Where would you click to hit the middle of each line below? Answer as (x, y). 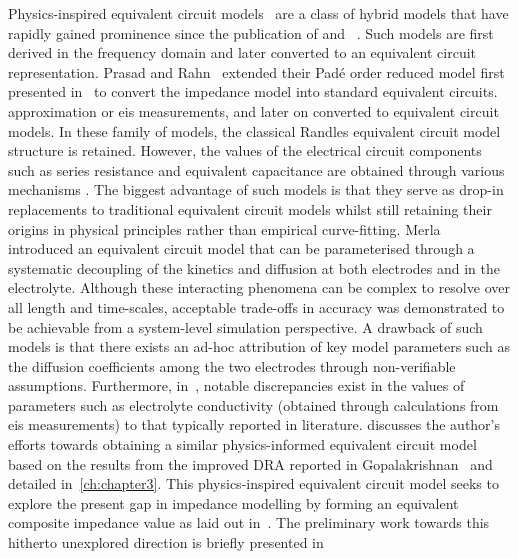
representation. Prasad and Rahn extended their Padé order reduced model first (256, 71)
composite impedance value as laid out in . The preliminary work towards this (249, 522)
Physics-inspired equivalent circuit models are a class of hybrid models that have (258, 13)
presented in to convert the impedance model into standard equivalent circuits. (253, 91)
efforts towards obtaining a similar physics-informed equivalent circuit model (242, 444)
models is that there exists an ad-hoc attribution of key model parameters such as (259, 346)
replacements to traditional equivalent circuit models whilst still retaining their (250, 208)
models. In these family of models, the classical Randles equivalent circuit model (254, 130)
